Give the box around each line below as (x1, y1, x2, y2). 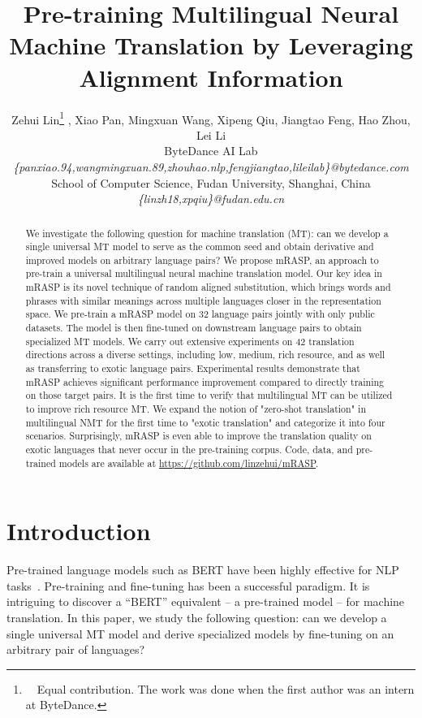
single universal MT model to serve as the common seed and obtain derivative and (25, 240, 374, 253)
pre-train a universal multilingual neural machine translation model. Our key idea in (25, 266, 382, 280)
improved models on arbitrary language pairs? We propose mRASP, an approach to (25, 253, 379, 266)
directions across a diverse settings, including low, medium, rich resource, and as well (25, 348, 385, 361)
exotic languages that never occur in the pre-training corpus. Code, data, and (25, 443, 353, 456)
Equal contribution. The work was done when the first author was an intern (37, 680, 415, 697)
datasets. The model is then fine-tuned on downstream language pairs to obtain (25, 321, 362, 335)
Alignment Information (79, 60, 343, 93)
